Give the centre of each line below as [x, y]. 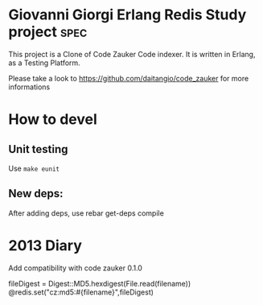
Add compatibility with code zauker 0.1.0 [76, 268]
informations [29, 87]
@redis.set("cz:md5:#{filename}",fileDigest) [81, 292]
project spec [48, 32]
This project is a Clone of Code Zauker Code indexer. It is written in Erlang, [132, 54]
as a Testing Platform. [44, 63]
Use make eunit [34, 168]
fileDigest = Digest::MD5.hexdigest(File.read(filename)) [100, 283]
